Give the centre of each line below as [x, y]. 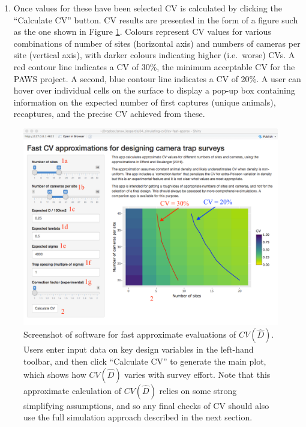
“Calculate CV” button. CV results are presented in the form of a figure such [156, 19]
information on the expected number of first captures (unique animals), [145, 102]
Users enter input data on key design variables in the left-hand [139, 349]
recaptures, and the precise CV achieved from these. [109, 114]
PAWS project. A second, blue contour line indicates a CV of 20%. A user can [157, 78]
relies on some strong [198, 390]
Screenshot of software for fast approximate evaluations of [130, 334]
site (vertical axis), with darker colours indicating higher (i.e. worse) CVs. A [154, 55]
